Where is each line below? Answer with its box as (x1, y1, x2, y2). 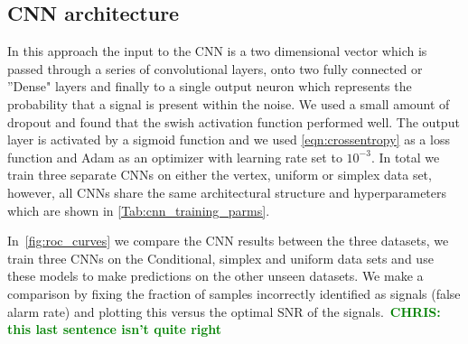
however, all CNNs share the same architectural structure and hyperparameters (7, 182, 447, 201)
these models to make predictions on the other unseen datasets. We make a (7, 266, 424, 285)
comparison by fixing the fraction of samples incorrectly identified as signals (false (7, 284, 461, 302)
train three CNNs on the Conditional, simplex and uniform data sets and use (7, 248, 434, 267)
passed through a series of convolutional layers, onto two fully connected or (7, 59, 423, 78)
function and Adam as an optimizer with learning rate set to (7, 147, 342, 166)
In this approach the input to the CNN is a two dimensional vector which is (7, 42, 427, 60)
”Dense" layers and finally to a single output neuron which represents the (7, 77, 412, 96)
